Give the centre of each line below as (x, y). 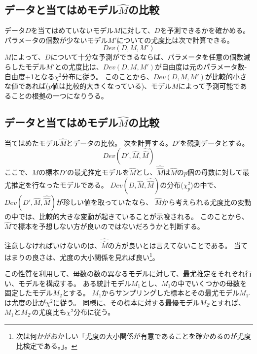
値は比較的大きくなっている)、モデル (112, 86)
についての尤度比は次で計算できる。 (175, 40)
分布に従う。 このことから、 (107, 76)
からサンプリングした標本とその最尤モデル (170, 293)
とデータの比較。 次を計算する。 (119, 143)
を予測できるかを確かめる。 (205, 30)
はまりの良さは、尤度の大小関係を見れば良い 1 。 (82, 256)
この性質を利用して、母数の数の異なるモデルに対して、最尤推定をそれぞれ (125, 274)
